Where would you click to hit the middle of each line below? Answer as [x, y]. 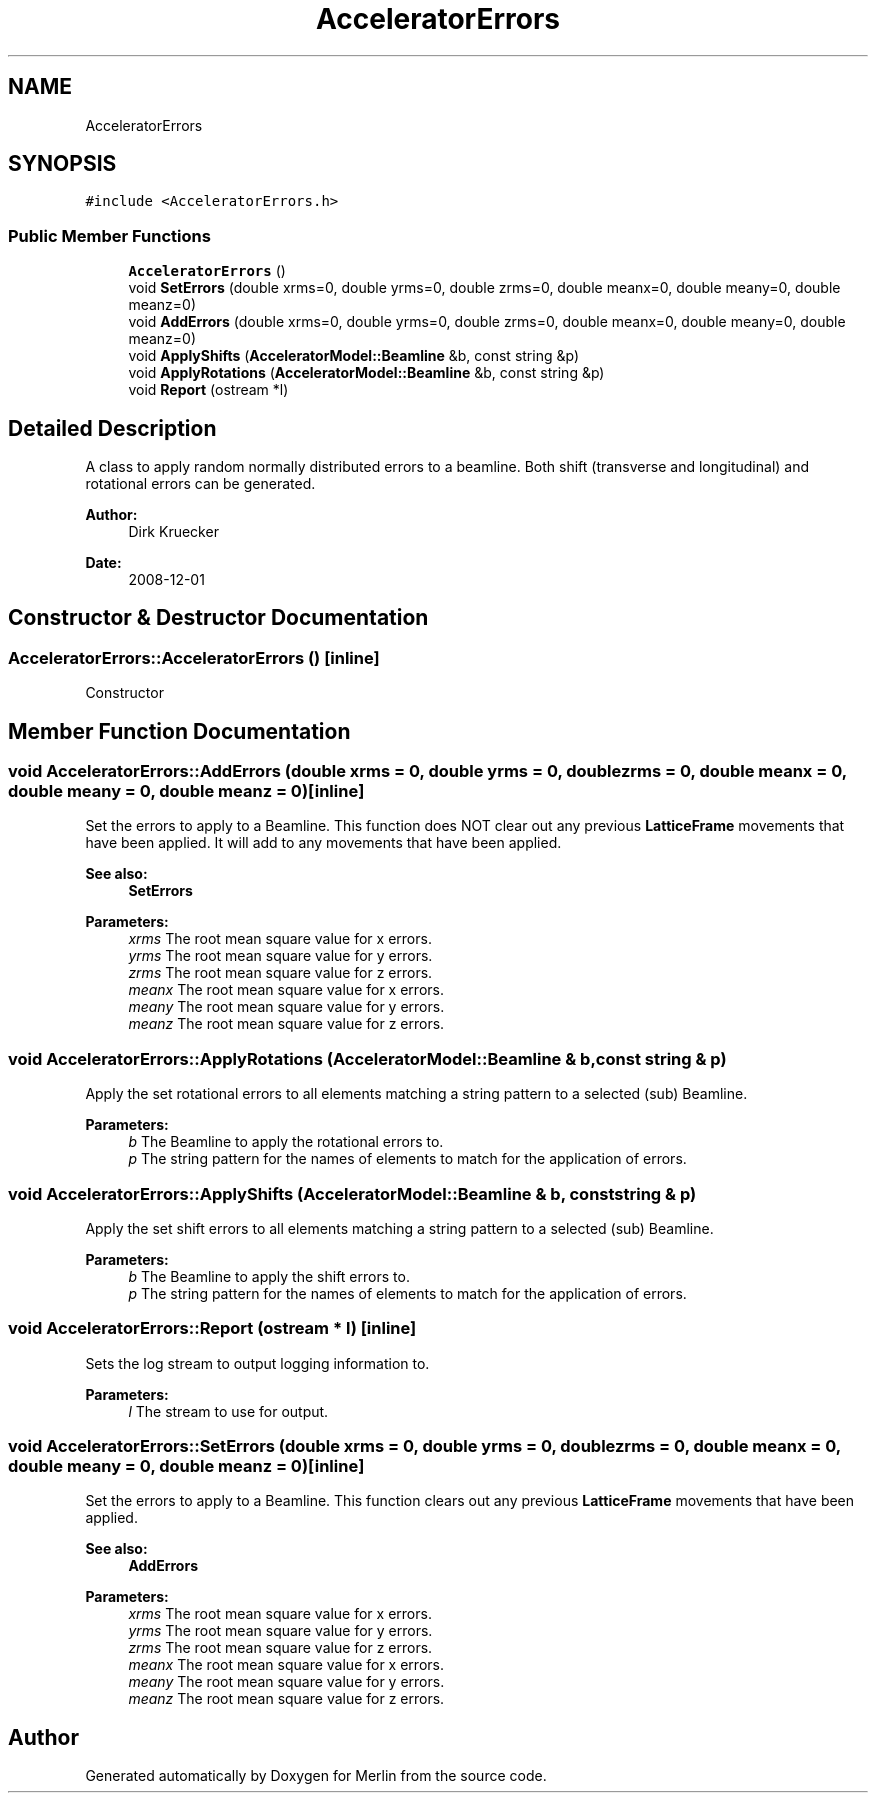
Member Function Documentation [179, 731]
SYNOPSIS [62, 164]
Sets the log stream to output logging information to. [257, 1363]
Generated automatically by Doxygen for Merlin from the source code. [316, 1776]
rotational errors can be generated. [200, 484]
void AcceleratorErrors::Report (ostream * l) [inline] [212, 1328]
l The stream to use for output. [228, 1411]
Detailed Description [112, 428]
